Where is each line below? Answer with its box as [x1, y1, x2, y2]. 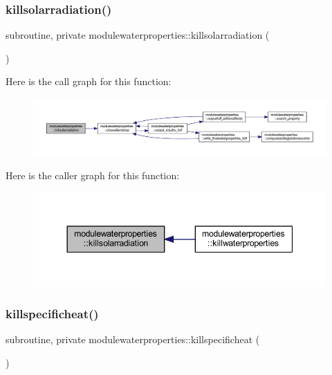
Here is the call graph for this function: [6, 74, 172, 89]
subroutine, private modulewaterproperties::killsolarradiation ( [6, 28, 270, 42]
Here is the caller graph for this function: [6, 167, 180, 182]
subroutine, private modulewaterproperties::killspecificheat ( [6, 332, 260, 347]
